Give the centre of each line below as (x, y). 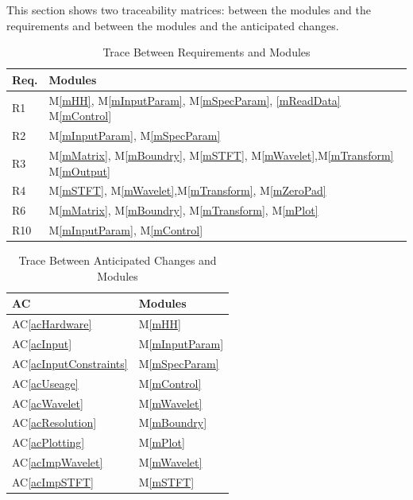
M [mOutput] (79, 171)
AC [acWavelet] (48, 403)
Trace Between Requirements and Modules (206, 52)
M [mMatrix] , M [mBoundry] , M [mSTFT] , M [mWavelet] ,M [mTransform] (221, 155)
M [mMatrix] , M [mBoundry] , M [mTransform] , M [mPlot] (183, 210)
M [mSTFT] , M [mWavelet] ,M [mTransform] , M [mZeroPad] (187, 190)
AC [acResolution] (54, 422)
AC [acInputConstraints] (70, 363)
